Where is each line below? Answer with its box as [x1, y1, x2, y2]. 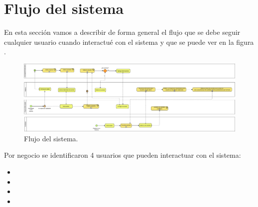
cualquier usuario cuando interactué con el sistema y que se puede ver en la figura [4, 36, 254, 47]
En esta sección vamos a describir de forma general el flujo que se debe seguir [4, 27, 241, 37]
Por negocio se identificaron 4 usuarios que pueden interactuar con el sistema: [4, 150, 241, 160]
